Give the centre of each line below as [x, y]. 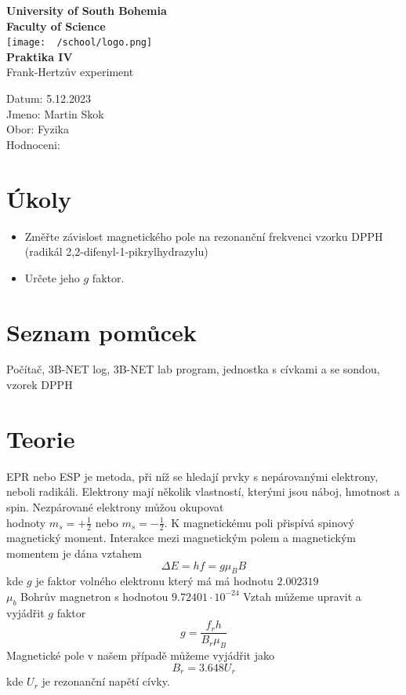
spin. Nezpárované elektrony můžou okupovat [115, 506]
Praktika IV [40, 56]
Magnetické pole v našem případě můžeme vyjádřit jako [140, 655]
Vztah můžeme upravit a [302, 596]
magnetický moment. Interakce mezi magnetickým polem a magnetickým [181, 538]
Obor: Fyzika [38, 129]
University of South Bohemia [87, 10]
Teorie [41, 438]
